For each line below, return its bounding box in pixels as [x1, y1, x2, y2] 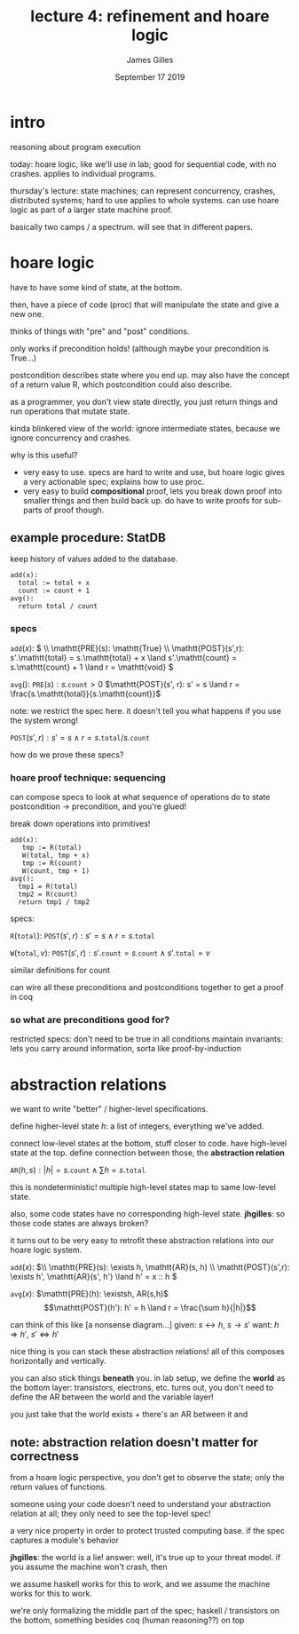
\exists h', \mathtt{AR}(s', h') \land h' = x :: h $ [10, 1272, 177, 1282]
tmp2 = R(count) [18, 890, 78, 899]
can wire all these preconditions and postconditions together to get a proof [10, 982, 284, 993]
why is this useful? [10, 449, 78, 460]
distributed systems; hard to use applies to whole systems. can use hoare [10, 194, 279, 205]
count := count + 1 [18, 586, 90, 596]
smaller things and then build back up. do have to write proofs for [22, 495, 263, 505]
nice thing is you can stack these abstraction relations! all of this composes [10, 1346, 285, 1357]
